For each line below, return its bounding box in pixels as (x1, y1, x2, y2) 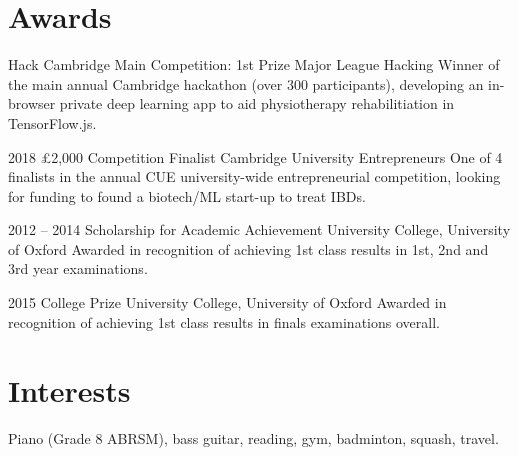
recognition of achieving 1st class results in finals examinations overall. (8, 311, 440, 332)
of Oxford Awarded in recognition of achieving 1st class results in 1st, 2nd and (8, 238, 489, 259)
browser (8, 93, 56, 114)
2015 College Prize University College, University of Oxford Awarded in (8, 292, 447, 313)
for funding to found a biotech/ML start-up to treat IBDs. (8, 185, 366, 206)
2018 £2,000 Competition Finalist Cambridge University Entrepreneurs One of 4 (8, 146, 503, 167)
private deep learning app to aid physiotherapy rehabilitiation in (59, 93, 455, 114)
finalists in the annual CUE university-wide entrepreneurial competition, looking (8, 166, 501, 187)
